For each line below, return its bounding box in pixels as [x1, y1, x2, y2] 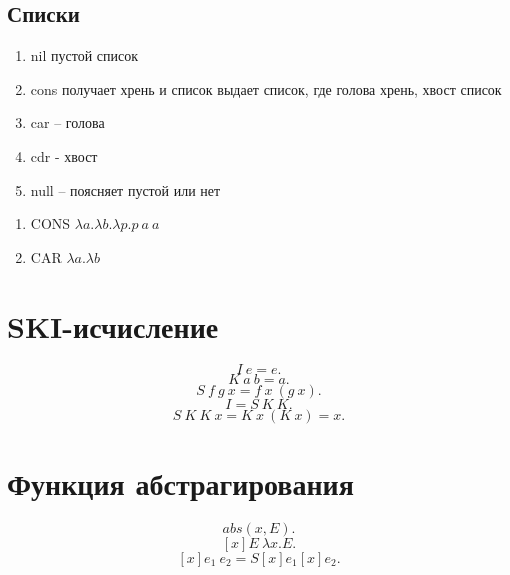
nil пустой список [30, 45, 139, 66]
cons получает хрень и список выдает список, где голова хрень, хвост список [30, 78, 502, 99]
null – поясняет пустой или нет [30, 179, 221, 200]
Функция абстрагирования [7, 462, 354, 503]
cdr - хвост [30, 145, 98, 166]
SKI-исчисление [7, 305, 219, 346]
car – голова [30, 112, 105, 133]
